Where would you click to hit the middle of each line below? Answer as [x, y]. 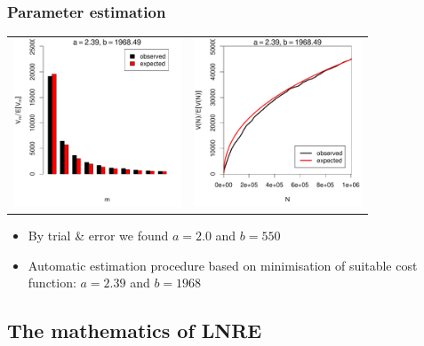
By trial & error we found [98, 236]
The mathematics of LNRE [135, 330]
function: [52, 283]
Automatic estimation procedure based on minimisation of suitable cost [223, 265]
